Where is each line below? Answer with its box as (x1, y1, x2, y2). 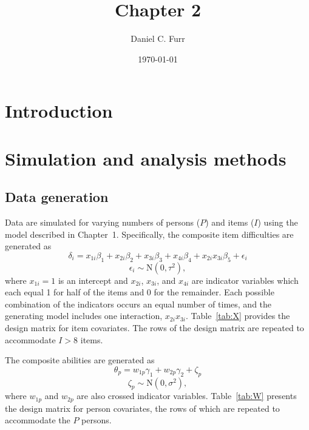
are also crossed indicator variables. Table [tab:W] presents (76, 389, 297, 402)
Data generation (5, 187, 109, 206)
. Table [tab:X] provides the (186, 309, 290, 322)
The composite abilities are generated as (5, 354, 155, 366)
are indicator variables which (191, 274, 299, 286)
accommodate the (5, 414, 70, 426)
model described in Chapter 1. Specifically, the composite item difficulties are (5, 227, 294, 240)
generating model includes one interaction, (5, 309, 163, 322)
